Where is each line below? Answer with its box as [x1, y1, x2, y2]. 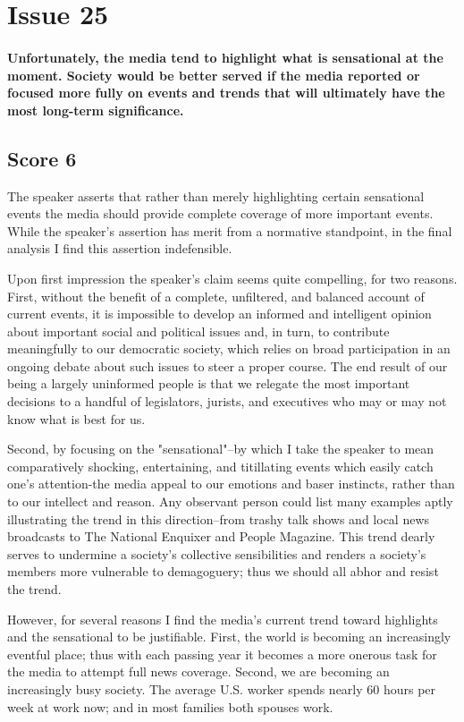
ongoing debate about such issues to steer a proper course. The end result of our [7, 356, 448, 375]
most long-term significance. [7, 100, 184, 119]
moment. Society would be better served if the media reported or [7, 65, 420, 84]
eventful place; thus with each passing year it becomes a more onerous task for [7, 644, 437, 663]
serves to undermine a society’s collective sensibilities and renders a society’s [7, 544, 426, 563]
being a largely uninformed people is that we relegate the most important [7, 374, 410, 393]
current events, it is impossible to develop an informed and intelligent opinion [7, 304, 432, 323]
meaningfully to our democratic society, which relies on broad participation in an [7, 339, 451, 358]
